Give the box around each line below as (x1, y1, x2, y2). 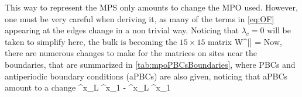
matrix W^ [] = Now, (208, 35, 282, 47)
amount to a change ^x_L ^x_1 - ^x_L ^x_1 (5, 81, 171, 93)
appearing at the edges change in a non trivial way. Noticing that (5, 24, 239, 36)
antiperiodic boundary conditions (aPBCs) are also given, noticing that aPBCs (5, 70, 288, 82)
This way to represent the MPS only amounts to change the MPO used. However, (5, 1, 298, 13)
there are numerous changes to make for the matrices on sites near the (5, 47, 258, 59)
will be (267, 24, 291, 36)
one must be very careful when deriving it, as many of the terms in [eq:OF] (5, 12, 274, 25)
